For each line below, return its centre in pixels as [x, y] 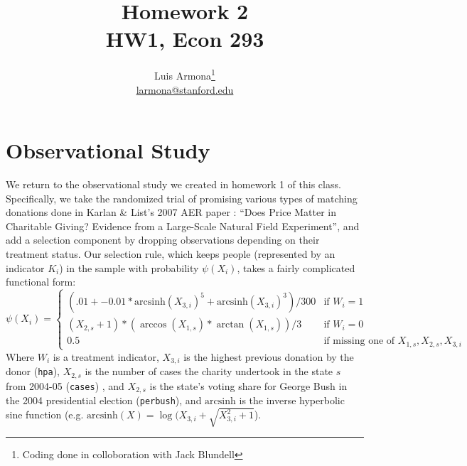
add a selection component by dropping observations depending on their [163, 240]
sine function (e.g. [45, 414]
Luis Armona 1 [185, 74]
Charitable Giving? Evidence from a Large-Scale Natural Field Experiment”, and [183, 226]
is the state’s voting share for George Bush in [248, 385]
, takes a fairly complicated [296, 267]
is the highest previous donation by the [269, 356]
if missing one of [359, 341]
